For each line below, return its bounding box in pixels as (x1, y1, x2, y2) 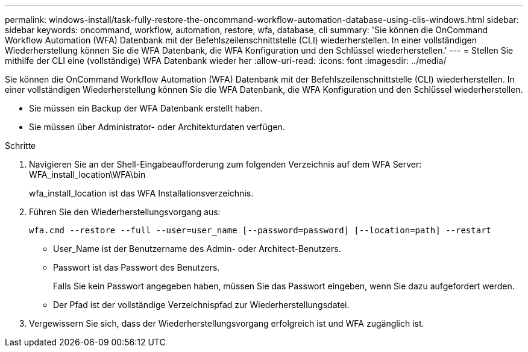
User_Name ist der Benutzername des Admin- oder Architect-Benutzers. (53, 244, 341, 254)
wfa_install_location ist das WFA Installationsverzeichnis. (29, 188, 254, 198)
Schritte (5, 140, 36, 151)
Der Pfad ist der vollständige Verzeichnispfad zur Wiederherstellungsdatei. (53, 300, 350, 310)
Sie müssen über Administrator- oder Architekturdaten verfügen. (29, 122, 285, 132)
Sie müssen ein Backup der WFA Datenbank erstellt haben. (29, 103, 263, 113)
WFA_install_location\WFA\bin (29, 169, 146, 180)
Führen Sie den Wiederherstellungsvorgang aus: (29, 207, 221, 217)
